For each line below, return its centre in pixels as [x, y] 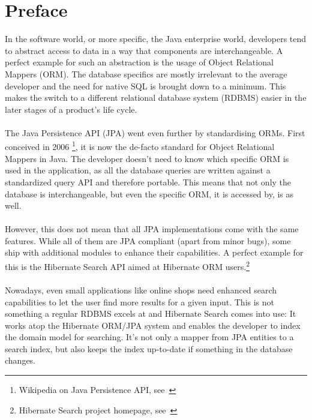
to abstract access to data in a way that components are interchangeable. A [144, 50]
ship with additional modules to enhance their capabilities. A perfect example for [154, 252]
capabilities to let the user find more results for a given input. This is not [140, 301]
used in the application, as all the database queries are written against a [138, 170]
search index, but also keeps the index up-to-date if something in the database [149, 348]
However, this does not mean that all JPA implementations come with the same [152, 229]
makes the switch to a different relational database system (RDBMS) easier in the [156, 97]
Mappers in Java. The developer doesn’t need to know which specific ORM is [147, 158]
